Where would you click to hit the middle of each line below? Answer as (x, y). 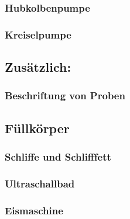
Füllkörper (37, 128)
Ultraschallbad (40, 183)
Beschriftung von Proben (65, 95)
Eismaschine (34, 210)
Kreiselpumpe (38, 34)
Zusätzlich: (38, 67)
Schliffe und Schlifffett (58, 157)
